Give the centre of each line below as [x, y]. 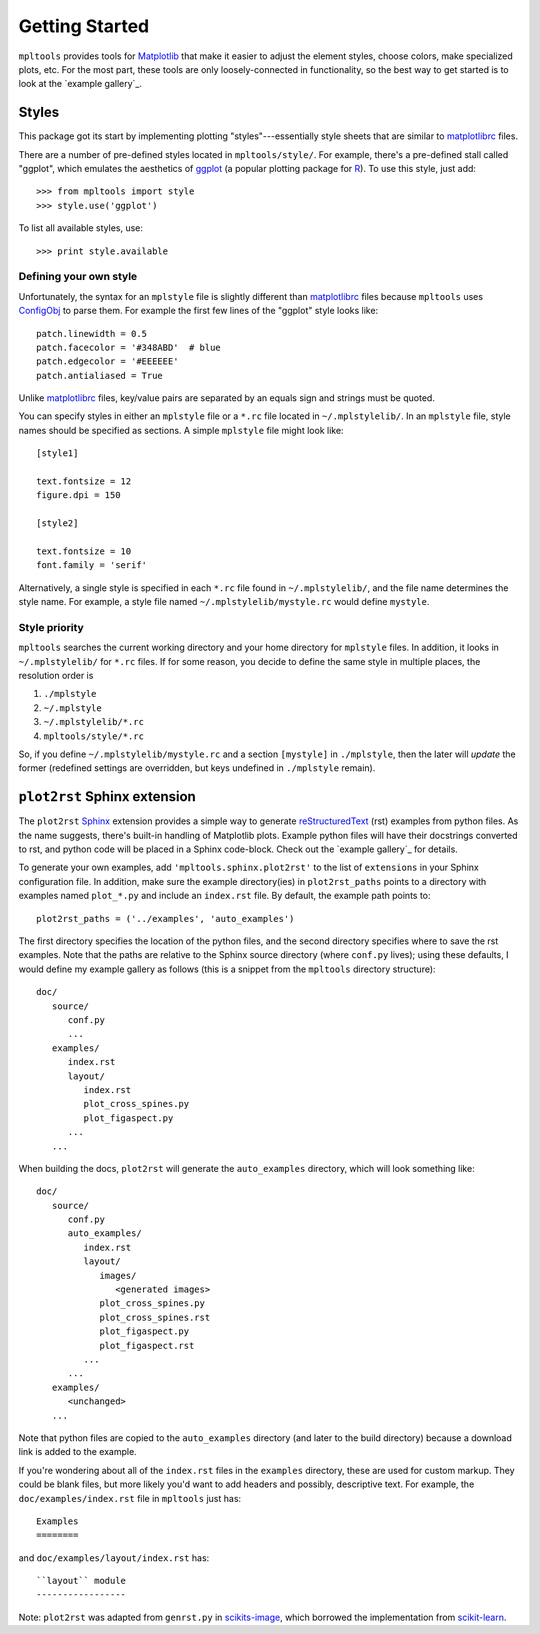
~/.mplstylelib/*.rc [94, 722]
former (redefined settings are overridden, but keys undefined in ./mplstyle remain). [197, 768]
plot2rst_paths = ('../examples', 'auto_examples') [165, 918]
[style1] [57, 453]
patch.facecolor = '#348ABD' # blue [129, 347]
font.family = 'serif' [92, 565]
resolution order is [56, 676]
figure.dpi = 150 [78, 495]
